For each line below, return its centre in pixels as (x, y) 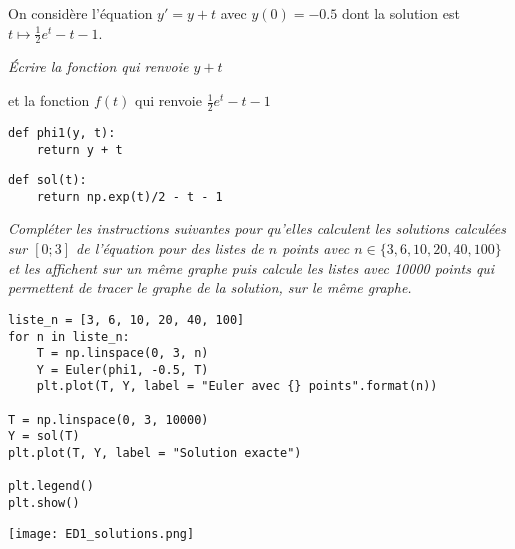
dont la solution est (400, 13)
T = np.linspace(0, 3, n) (122, 353)
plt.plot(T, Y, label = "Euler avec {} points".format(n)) (237, 386)
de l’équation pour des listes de (170, 248)
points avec (316, 248)
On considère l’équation (80, 13)
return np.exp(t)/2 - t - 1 (129, 196)
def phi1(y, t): (62, 132)
